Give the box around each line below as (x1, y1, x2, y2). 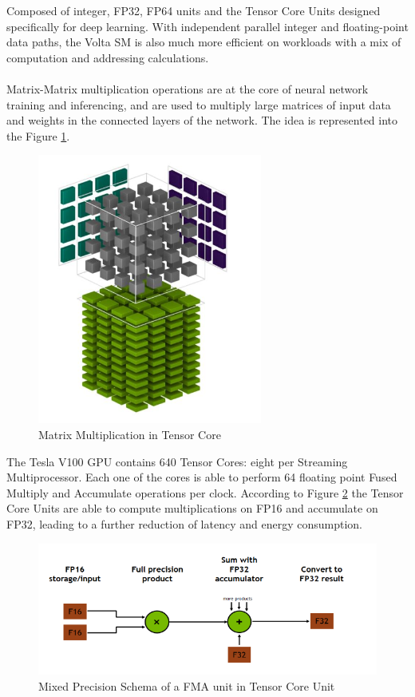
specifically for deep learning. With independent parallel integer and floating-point (6, 18, 409, 34)
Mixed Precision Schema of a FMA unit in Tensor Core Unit (38, 677, 335, 694)
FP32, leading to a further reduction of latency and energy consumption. (6, 515, 362, 532)
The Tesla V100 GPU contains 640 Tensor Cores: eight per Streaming (6, 453, 348, 469)
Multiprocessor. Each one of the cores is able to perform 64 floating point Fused (6, 469, 397, 485)
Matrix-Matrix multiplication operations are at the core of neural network (6, 80, 369, 97)
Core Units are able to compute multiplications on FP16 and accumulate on (6, 500, 378, 517)
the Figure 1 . (6, 127, 70, 144)
